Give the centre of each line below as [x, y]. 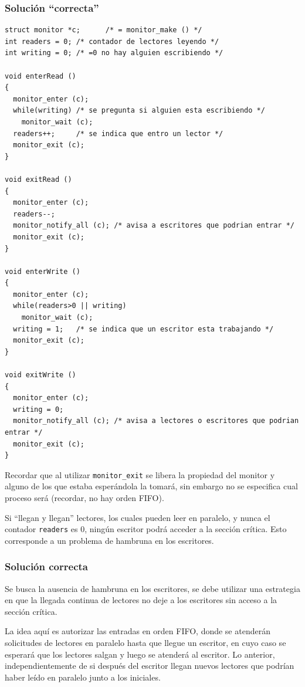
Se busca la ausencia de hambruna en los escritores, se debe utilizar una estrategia [152, 588]
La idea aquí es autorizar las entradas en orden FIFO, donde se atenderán [138, 631]
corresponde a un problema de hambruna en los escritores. [109, 540]
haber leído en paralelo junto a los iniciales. [83, 677]
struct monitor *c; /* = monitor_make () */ [104, 30]
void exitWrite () [40, 375]
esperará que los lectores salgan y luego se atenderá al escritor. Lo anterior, [140, 654]
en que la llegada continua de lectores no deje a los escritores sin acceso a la [141, 600]
